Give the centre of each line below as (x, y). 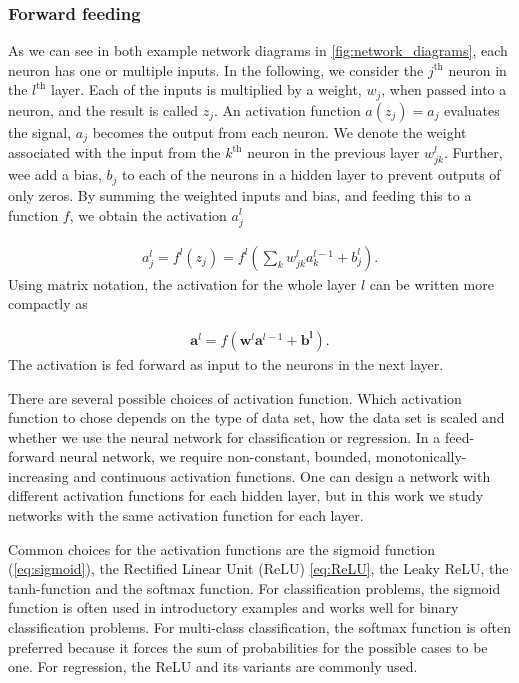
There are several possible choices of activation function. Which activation (235, 397)
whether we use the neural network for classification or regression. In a (224, 436)
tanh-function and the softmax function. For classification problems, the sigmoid (254, 587)
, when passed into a (444, 89)
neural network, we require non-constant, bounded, (215, 456)
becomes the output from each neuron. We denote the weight (279, 131)
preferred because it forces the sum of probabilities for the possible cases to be (248, 646)
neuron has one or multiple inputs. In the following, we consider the (216, 69)
